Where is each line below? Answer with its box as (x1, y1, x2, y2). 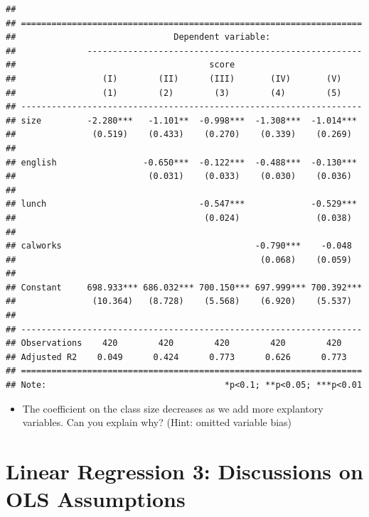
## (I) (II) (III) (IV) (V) (6, 73, 342, 84)
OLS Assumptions (6, 484, 186, 513)
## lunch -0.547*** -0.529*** (6, 199, 357, 209)
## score (6, 60, 235, 70)
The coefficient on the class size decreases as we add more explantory (22, 401, 323, 415)
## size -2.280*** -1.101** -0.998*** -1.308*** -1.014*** (6, 115, 357, 126)
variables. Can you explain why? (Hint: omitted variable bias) (22, 415, 292, 430)
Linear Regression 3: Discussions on (6, 457, 363, 485)
